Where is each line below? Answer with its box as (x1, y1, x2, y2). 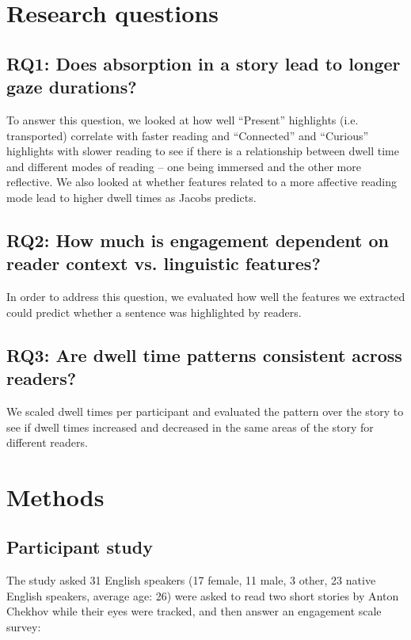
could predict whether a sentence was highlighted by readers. (6, 303, 302, 320)
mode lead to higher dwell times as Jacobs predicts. (6, 189, 257, 205)
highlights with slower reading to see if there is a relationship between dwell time (6, 143, 399, 159)
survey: (6, 619, 41, 635)
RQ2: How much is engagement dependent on (6, 227, 389, 252)
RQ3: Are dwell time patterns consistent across (6, 342, 402, 367)
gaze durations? (6, 74, 137, 99)
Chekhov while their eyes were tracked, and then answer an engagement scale (6, 603, 382, 619)
